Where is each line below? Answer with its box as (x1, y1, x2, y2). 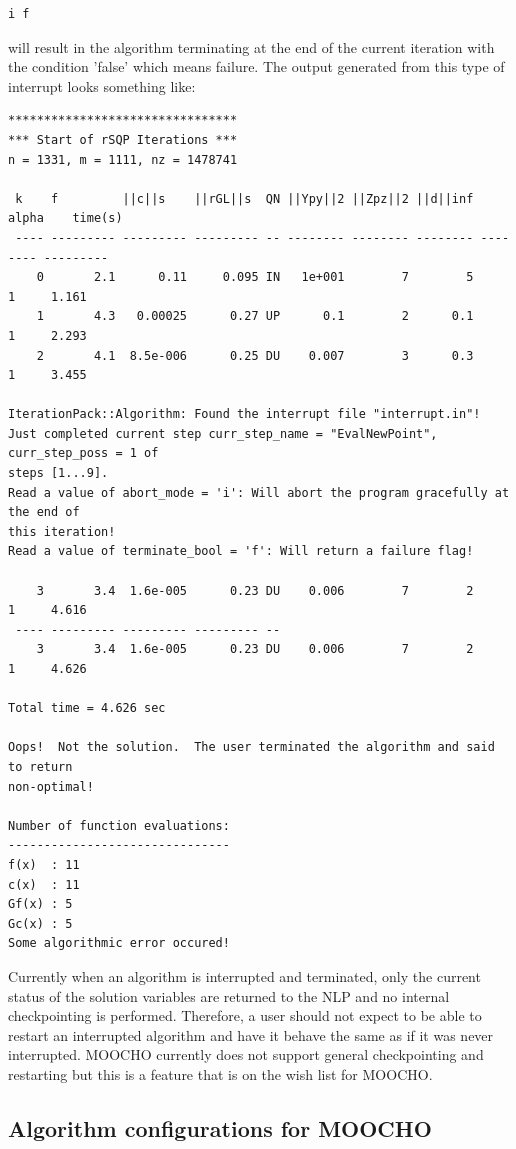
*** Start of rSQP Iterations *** (8, 132, 238, 147)
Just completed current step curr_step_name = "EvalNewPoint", (8, 426, 438, 441)
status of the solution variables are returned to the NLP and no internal (8, 985, 450, 1006)
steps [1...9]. (8, 466, 109, 481)
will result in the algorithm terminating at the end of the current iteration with (8, 36, 495, 57)
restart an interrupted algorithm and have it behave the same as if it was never (8, 1024, 494, 1045)
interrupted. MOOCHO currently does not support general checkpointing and (8, 1044, 484, 1065)
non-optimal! (8, 779, 94, 794)
